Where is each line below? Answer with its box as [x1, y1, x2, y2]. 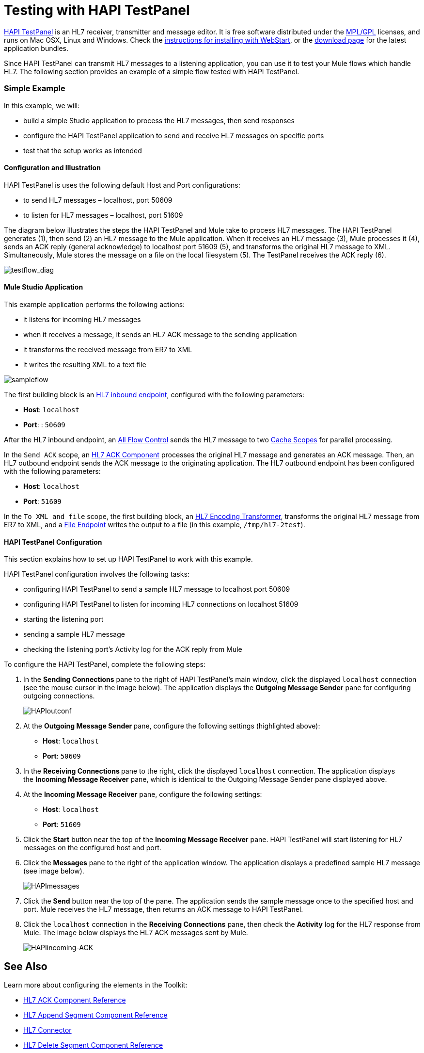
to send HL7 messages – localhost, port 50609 [23, 195, 173, 204]
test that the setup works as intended [23, 146, 142, 155]
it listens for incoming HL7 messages [23, 315, 141, 324]
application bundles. [4, 44, 69, 52]
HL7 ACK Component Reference [23, 996, 126, 1004]
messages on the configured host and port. [23, 843, 161, 852]
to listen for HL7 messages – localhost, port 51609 [23, 211, 183, 219]
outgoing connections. [23, 692, 95, 700]
